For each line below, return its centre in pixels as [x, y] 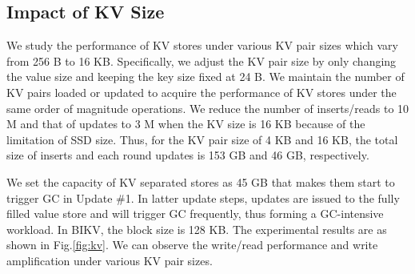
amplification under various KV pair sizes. [110, 260]
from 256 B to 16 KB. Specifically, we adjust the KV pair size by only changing [202, 60]
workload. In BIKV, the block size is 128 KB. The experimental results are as [197, 229]
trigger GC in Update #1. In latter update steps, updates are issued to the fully [203, 197]
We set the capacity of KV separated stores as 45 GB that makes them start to [201, 181]
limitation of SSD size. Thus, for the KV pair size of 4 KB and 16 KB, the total [202, 139]
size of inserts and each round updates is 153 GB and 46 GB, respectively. [188, 155]
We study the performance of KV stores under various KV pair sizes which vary [202, 45]
